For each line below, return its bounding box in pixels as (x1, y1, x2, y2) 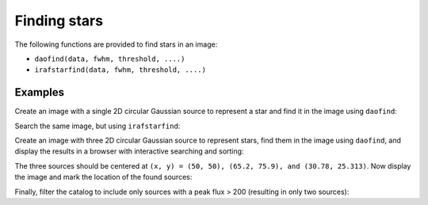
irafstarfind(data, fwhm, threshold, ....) (34, 66, 206, 74)
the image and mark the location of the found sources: (14, 173, 193, 182)
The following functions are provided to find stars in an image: (14, 40, 218, 49)
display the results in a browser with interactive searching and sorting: (14, 146, 244, 156)
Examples (14, 85, 65, 99)
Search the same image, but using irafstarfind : (14, 121, 181, 131)
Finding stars (14, 12, 103, 29)
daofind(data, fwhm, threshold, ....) (34, 54, 185, 63)
